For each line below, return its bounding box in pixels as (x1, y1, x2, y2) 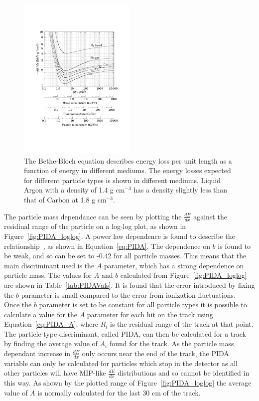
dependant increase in (4, 348, 71, 359)
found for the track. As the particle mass (109, 338, 234, 349)
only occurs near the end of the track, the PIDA (82, 348, 229, 359)
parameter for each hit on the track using (87, 309, 213, 319)
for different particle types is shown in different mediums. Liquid (24, 175, 221, 185)
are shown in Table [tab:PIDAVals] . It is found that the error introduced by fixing (4, 279, 255, 290)
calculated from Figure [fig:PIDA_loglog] (120, 270, 247, 280)
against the (193, 211, 227, 221)
